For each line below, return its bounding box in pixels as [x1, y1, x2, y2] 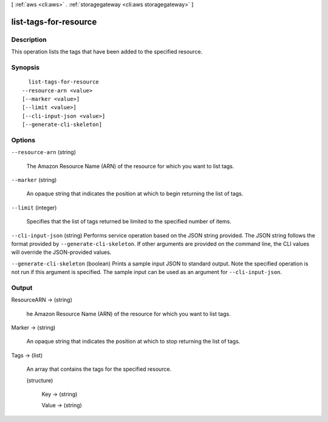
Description [11, 35, 47, 44]
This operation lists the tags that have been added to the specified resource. [11, 48, 203, 55]
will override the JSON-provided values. [11, 248, 112, 256]
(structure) [26, 376, 53, 384]
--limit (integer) [11, 204, 57, 211]
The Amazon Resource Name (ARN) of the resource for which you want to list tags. [26, 162, 234, 170]
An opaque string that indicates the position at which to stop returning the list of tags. [26, 338, 241, 345]
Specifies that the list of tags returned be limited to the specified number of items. [26, 218, 232, 225]
